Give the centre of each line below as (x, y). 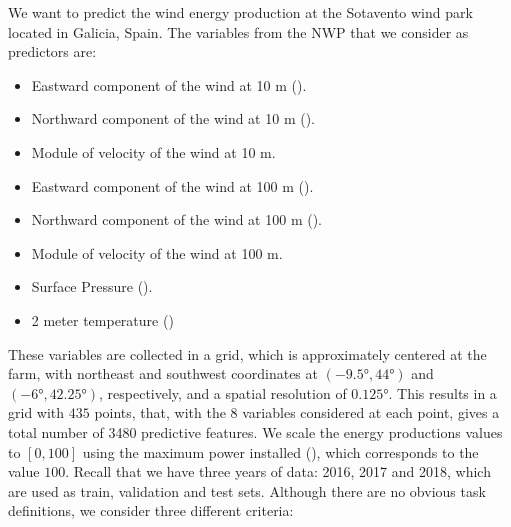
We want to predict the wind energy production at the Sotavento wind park (240, 12)
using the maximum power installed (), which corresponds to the (280, 451)
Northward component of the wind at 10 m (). (173, 118)
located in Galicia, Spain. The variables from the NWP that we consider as (238, 31)
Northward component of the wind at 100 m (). (176, 219)
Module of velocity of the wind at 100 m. (157, 252)
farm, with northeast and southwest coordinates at (163, 373)
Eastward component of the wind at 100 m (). (172, 185)
